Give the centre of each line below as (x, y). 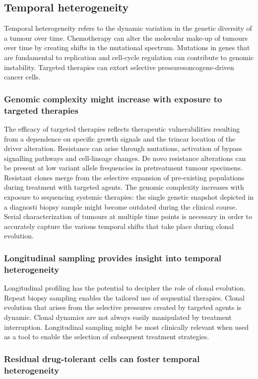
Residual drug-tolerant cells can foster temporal (102, 358)
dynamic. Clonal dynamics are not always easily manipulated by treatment (118, 317)
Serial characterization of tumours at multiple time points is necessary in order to (128, 216)
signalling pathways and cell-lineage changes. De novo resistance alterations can (125, 158)
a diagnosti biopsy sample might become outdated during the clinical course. (121, 206)
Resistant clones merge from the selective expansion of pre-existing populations (124, 177)
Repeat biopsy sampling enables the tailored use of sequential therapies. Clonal (124, 297)
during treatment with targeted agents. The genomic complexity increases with (124, 187)
